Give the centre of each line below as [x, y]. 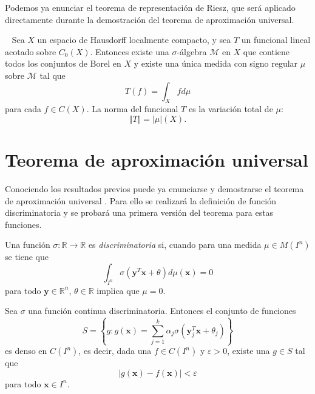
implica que [118, 290]
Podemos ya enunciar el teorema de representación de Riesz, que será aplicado [150, 7]
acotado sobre [31, 51]
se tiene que [27, 257]
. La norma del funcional [132, 109]
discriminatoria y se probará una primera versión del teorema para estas [139, 212]
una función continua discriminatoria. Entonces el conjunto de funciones [162, 311]
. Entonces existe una [130, 51]
